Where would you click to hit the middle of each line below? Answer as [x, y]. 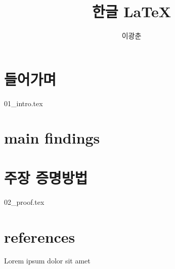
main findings [52, 138]
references [40, 236]
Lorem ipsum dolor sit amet [47, 261]
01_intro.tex [24, 103]
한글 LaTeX [132, 11]
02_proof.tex [24, 201]
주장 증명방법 [46, 177]
